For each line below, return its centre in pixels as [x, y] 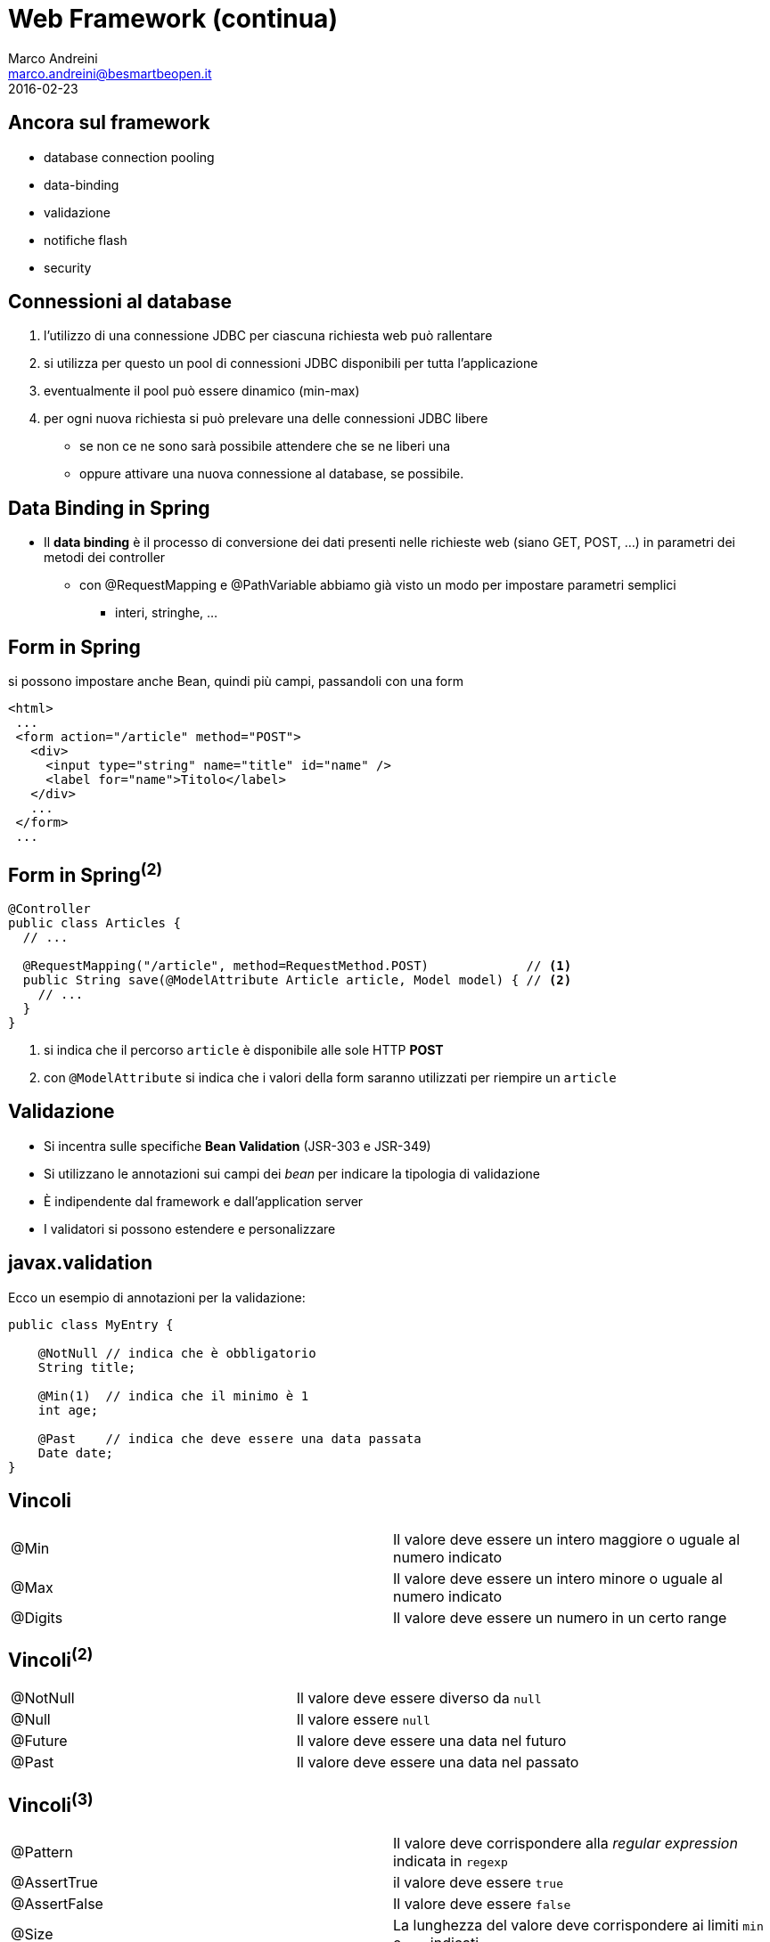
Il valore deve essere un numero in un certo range [560, 1617]
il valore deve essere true [478, 1883]
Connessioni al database [120, 302]
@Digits [37, 1617]
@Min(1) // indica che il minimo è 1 [173, 1395]
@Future [39, 1741]
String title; [87, 1367]
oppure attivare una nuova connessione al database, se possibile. [272, 474]
